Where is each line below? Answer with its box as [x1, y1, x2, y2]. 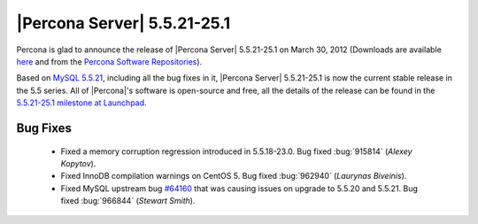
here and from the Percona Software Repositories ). [16, 56, 203, 66]
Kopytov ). [60, 158, 96, 168]
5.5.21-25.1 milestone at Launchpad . [16, 97, 147, 108]
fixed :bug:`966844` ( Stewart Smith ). [60, 196, 196, 206]
